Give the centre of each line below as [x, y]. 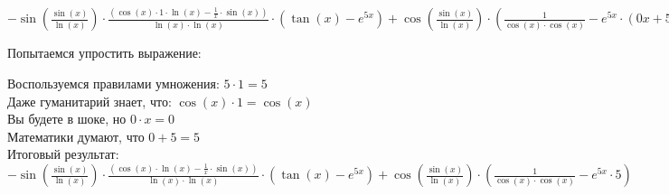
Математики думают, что [76, 136]
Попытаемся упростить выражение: [104, 53]
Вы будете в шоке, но [67, 119]
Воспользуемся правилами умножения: [113, 83]
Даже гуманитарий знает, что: [90, 101]
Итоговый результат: [63, 154]
